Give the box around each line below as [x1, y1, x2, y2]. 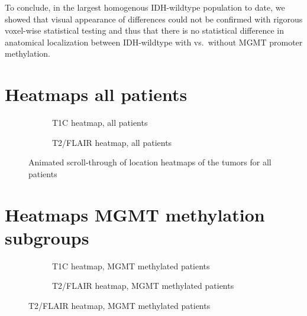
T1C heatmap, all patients [52, 116, 148, 129]
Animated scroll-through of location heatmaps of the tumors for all [28, 156, 272, 168]
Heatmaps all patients [5, 82, 188, 106]
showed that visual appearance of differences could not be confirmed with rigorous [5, 12, 303, 25]
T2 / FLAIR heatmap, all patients [52, 136, 172, 148]
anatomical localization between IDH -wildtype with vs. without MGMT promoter [5, 35, 303, 48]
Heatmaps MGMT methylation [5, 202, 265, 226]
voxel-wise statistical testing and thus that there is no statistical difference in [5, 24, 284, 37]
